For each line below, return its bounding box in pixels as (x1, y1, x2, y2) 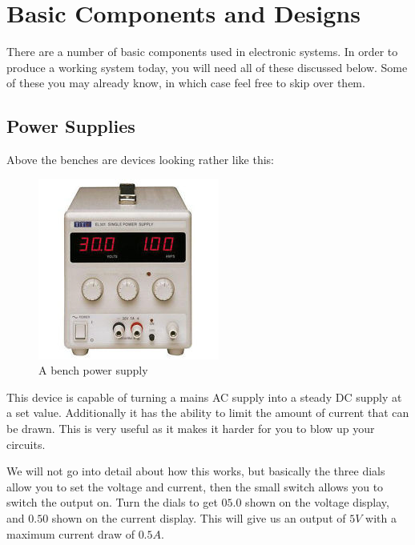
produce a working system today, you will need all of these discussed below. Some (6, 58, 408, 75)
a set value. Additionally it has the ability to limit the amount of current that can (6, 404, 409, 421)
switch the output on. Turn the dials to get (6, 494, 218, 511)
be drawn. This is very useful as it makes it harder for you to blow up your (6, 420, 375, 437)
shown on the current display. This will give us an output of (51, 510, 346, 527)
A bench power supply (38, 362, 148, 379)
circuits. (6, 435, 46, 452)
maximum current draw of (6, 525, 135, 542)
